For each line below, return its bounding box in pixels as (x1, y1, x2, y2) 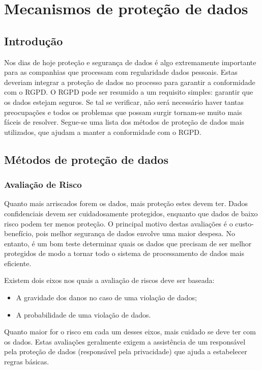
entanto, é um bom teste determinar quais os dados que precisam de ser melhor (4, 238, 252, 248)
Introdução (4, 33, 63, 48)
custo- (235, 218, 254, 229)
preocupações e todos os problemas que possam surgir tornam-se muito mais (4, 106, 242, 117)
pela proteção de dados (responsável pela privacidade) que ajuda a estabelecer (4, 346, 247, 357)
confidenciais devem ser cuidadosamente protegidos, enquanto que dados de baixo (4, 208, 258, 218)
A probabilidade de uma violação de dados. (16, 309, 151, 320)
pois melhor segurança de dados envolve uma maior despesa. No (36, 228, 235, 239)
